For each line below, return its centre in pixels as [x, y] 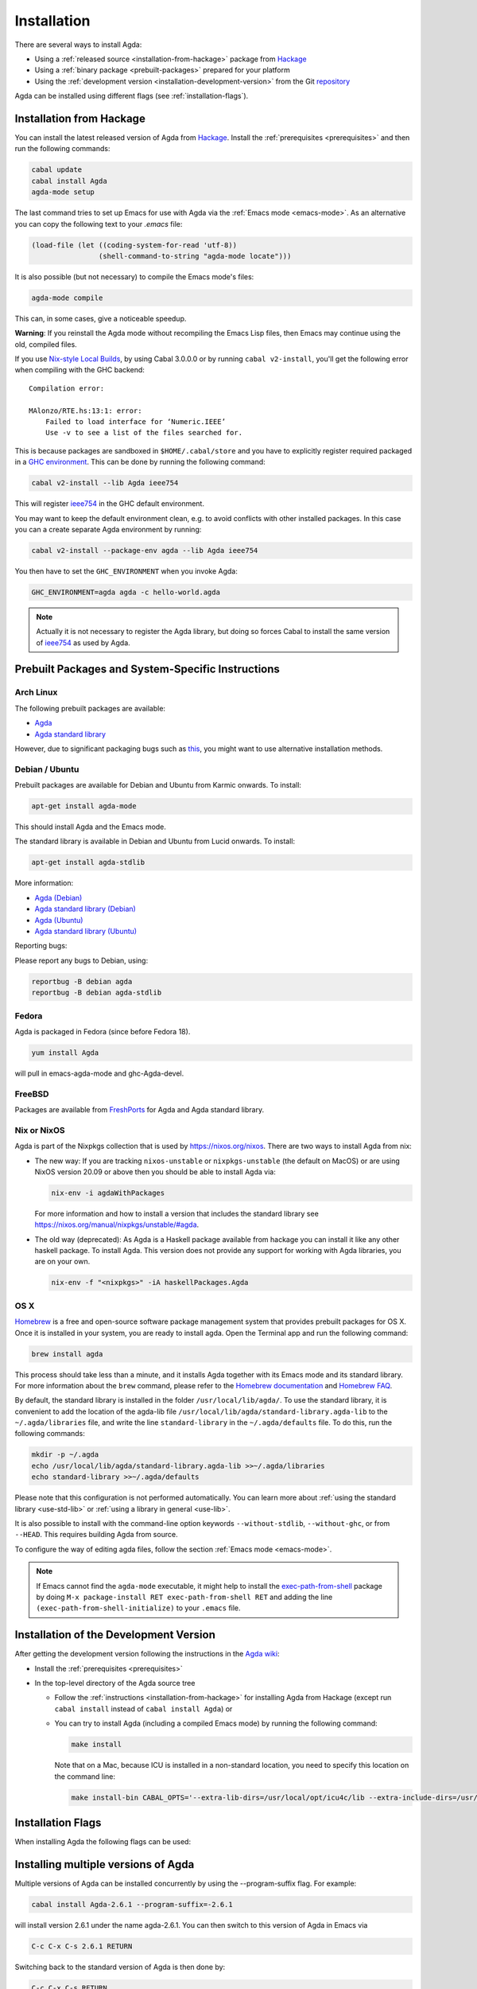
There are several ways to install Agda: [78, 45]
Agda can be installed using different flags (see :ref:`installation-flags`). [132, 96]
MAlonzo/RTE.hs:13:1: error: [85, 411]
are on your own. [62, 1262]
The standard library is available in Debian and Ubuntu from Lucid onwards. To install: [155, 841]
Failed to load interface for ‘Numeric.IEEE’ [136, 422]
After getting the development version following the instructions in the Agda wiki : [147, 1654]
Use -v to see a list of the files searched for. [143, 433]
